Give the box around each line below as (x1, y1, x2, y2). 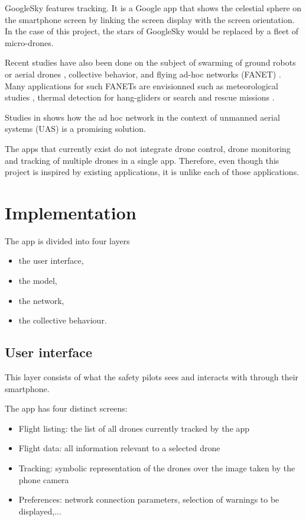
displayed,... (18, 504, 61, 517)
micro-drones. (5, 36, 54, 48)
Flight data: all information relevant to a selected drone (18, 442, 220, 454)
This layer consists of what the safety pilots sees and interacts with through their (5, 371, 299, 383)
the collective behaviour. (18, 314, 107, 326)
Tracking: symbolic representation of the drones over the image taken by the (18, 461, 295, 474)
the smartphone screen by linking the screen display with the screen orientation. (5, 13, 295, 25)
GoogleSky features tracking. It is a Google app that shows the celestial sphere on (5, 2, 302, 14)
